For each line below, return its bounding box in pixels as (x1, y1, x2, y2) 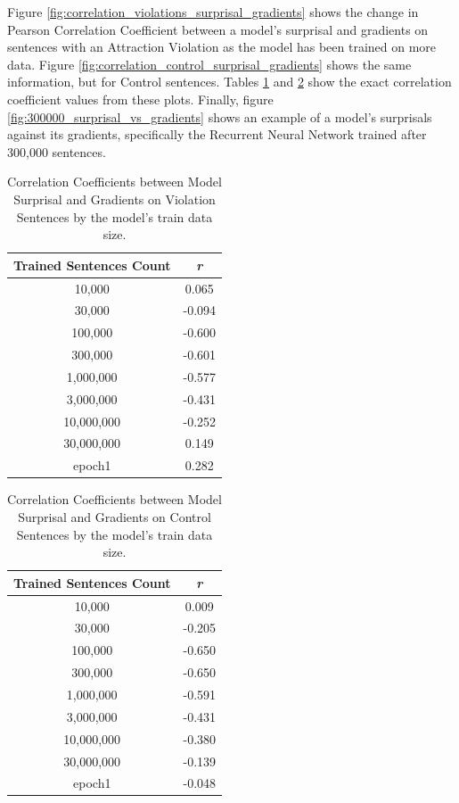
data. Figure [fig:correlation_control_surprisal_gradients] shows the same (7, 54, 412, 73)
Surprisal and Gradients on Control (18, 508, 211, 526)
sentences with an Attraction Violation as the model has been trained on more (7, 37, 437, 56)
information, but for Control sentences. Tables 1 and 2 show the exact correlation (7, 72, 452, 91)
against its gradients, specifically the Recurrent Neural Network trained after (7, 125, 427, 144)
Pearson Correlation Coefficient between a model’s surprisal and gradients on (7, 20, 429, 38)
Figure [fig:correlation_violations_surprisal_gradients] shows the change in (7, 3, 419, 21)
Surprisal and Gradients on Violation (13, 189, 216, 208)
